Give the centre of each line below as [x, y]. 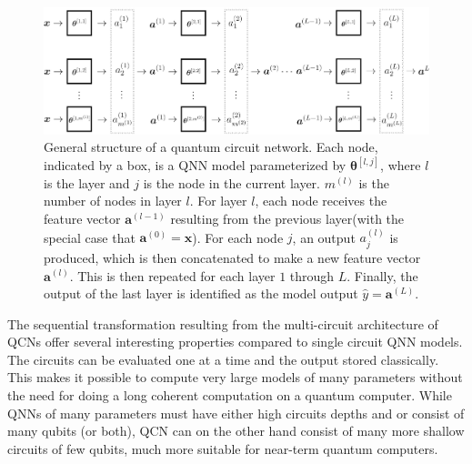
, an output [324, 237]
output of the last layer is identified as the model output [201, 293]
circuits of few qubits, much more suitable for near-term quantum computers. [223, 448]
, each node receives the [321, 201]
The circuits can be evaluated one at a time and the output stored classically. [223, 359]
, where [401, 165]
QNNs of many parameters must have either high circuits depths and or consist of [236, 413]
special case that [90, 237]
